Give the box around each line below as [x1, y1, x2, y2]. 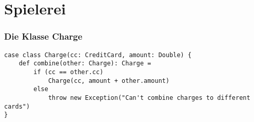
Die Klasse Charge [4, 30, 83, 43]
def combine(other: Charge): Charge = [18, 60, 151, 67]
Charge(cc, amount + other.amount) [48, 77, 170, 84]
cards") [4, 102, 30, 110]
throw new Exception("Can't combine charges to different [48, 94, 250, 101]
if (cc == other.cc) [33, 68, 104, 76]
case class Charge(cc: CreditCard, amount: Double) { [4, 51, 192, 59]
